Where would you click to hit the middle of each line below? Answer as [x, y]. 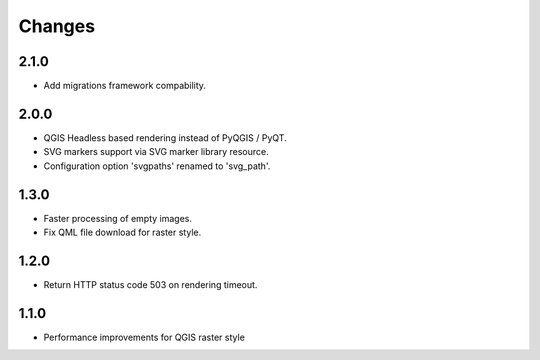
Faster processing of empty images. [117, 218]
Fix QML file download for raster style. [122, 232]
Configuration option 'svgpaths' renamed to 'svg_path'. [157, 166]
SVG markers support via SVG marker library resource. [156, 152]
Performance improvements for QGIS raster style [144, 337]
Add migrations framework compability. [125, 86]
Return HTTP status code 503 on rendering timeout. [150, 284]
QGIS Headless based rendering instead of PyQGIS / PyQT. [165, 137]
